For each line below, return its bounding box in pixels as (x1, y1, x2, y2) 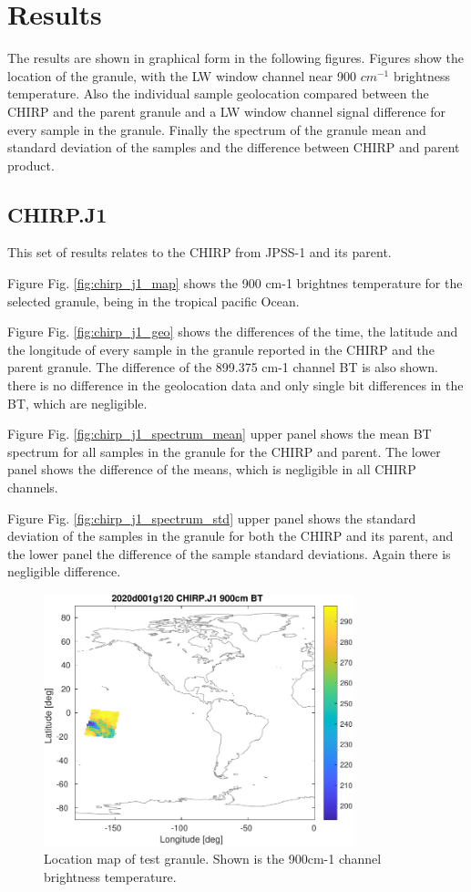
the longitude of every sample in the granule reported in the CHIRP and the (7, 339, 435, 358)
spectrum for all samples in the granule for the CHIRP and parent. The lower (7, 441, 441, 461)
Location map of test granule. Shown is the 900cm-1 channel (44, 849, 382, 868)
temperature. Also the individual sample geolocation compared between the (7, 84, 429, 103)
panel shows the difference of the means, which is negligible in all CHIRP (7, 460, 416, 479)
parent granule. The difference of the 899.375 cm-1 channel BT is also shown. (7, 358, 438, 377)
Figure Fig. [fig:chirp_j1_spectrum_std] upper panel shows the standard (7, 508, 416, 527)
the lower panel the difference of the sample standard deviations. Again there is (7, 544, 451, 563)
